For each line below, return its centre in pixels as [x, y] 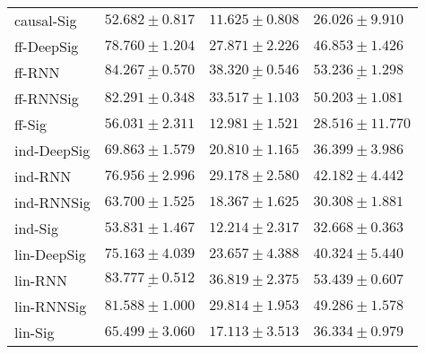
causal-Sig [46, 20]
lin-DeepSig [50, 254]
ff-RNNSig [47, 98]
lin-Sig [35, 332]
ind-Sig [36, 228]
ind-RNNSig [52, 202]
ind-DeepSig [52, 150]
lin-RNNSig [51, 306]
